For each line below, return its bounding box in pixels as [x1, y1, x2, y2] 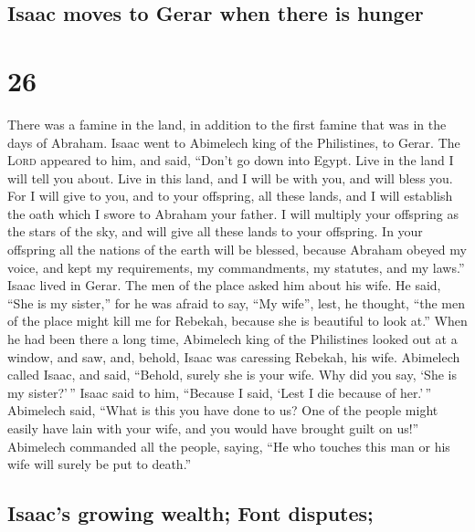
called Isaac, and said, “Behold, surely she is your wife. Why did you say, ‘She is [7, 365, 457, 384]
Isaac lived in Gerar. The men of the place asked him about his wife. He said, [7, 276, 441, 295]
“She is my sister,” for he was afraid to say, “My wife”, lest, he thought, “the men [7, 293, 466, 312]
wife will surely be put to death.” [7, 454, 192, 474]
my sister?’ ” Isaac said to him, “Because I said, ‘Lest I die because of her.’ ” [7, 382, 432, 402]
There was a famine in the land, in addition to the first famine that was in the [7, 114, 447, 133]
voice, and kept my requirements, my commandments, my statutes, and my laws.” [7, 257, 465, 276]
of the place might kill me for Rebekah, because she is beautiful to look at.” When [7, 311, 468, 330]
